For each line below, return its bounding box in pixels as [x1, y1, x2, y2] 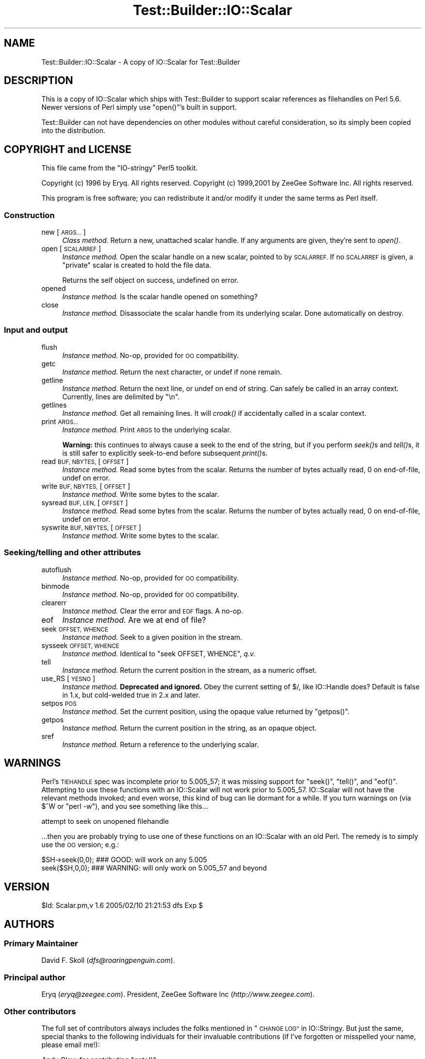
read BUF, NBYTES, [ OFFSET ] [41, 457, 129, 465]
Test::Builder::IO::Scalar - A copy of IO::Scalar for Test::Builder [41, 57, 240, 66]
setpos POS [41, 699, 77, 707]
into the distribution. [41, 126, 106, 135]
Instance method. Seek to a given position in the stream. [62, 632, 243, 641]
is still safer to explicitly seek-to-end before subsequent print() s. [62, 448, 268, 457]
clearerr [41, 598, 66, 607]
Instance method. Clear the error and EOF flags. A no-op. [62, 606, 244, 615]
